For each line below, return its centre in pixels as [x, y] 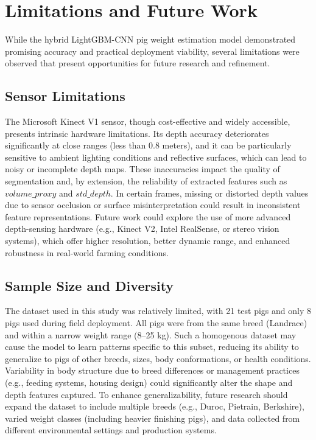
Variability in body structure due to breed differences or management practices [152, 370]
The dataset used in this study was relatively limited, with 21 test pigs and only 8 [158, 311]
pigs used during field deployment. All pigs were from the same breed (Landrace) [156, 323]
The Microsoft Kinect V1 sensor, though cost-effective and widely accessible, [148, 121]
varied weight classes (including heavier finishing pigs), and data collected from [153, 418]
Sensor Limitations [65, 96]
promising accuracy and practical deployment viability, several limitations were [152, 51]
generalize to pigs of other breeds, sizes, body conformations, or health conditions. [158, 358]
